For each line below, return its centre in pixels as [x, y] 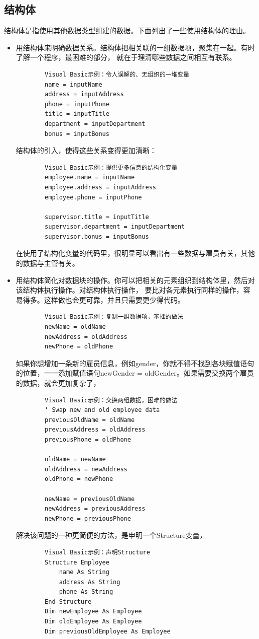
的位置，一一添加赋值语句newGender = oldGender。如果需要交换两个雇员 [135, 373]
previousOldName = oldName [90, 420]
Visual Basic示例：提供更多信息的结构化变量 [111, 167]
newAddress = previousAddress [95, 509]
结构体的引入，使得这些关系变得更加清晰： [86, 150]
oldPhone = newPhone [79, 479]
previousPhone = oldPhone [88, 439]
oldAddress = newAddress [86, 469]
